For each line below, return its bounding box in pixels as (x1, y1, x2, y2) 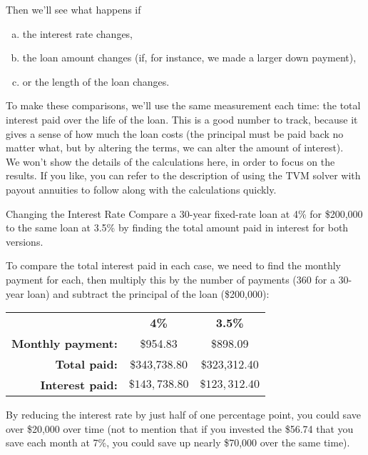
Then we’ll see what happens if (6, 2, 141, 16)
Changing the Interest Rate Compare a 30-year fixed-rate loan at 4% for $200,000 (6, 206, 363, 221)
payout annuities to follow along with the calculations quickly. (6, 181, 277, 196)
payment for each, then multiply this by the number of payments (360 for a (6, 271, 335, 286)
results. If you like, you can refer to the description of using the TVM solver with (6, 168, 361, 183)
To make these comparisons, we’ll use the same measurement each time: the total (6, 98, 361, 113)
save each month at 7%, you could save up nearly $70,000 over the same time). (6, 435, 350, 450)
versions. (6, 234, 44, 249)
